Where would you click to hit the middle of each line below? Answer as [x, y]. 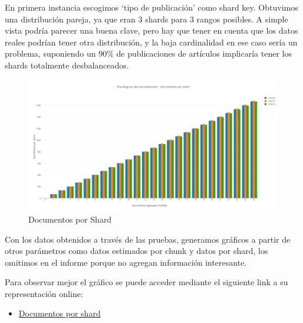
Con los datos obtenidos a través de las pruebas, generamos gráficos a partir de [148, 239]
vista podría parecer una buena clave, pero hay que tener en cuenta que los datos [151, 30]
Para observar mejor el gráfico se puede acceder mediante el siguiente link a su [146, 282]
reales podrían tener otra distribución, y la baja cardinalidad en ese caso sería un [151, 42]
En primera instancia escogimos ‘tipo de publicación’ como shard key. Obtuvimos [151, 7]
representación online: [44, 293]
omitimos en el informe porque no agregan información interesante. [126, 262]
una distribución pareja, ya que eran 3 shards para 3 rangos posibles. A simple [146, 19]
